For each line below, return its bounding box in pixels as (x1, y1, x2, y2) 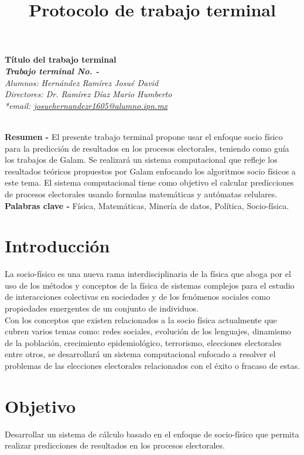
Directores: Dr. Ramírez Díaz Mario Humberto (5, 88, 172, 100)
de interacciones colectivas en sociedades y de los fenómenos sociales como (5, 290, 271, 303)
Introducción (5, 234, 110, 258)
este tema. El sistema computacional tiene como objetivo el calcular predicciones (5, 176, 294, 189)
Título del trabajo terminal (5, 53, 117, 66)
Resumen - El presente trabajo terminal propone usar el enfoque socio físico (5, 130, 283, 142)
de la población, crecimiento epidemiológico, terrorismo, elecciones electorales (5, 336, 282, 348)
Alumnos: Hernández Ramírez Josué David (5, 76, 159, 88)
